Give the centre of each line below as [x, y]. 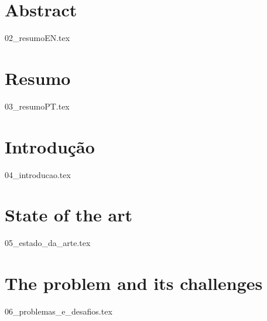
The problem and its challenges [134, 283]
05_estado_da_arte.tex [48, 243]
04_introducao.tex [38, 174]
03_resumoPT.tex [37, 106]
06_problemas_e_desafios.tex [59, 311]
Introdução [50, 146]
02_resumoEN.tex [37, 38]
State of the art [69, 215]
